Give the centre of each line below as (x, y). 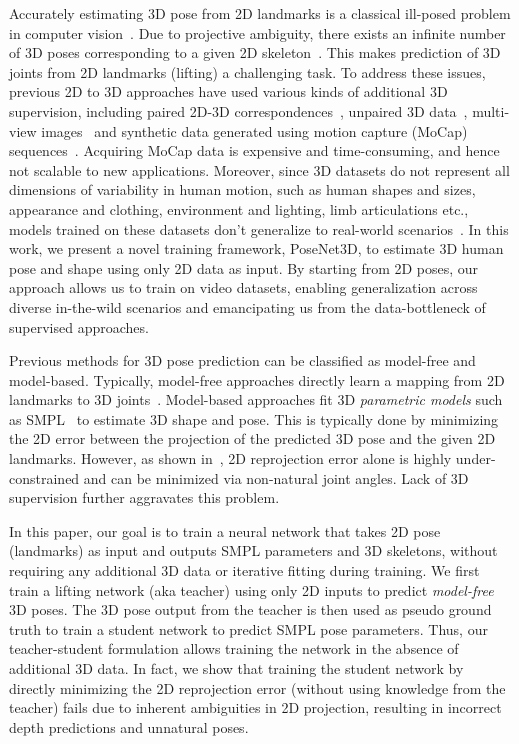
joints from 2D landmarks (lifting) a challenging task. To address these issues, (247, 71)
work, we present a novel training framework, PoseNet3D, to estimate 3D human (256, 248)
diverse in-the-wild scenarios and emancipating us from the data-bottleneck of (247, 306)
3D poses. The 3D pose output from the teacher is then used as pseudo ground (250, 609)
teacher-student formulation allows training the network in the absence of (234, 648)
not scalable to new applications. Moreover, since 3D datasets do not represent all (259, 169)
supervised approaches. (79, 326)
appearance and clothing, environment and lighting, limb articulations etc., (239, 208)
